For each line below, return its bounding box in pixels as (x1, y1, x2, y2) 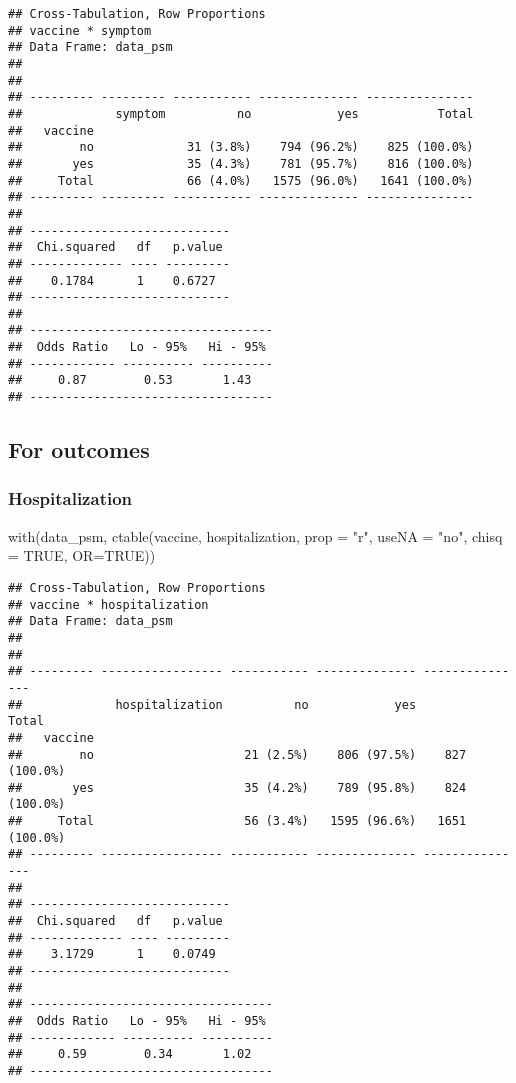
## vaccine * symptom (8, 23, 152, 38)
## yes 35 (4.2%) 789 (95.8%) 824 (8, 780, 467, 795)
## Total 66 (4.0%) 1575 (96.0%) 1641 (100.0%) (8, 173, 474, 188)
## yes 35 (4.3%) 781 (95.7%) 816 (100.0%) (8, 156, 474, 171)
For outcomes (8, 434, 150, 465)
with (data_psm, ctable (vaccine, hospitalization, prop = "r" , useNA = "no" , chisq (8, 525, 503, 546)
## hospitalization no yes (8, 697, 417, 712)
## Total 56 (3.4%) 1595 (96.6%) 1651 (8, 814, 467, 829)
